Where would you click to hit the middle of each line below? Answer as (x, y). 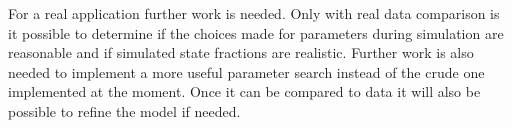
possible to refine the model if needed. (124, 110)
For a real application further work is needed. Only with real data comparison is (254, 13)
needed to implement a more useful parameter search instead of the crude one (246, 71)
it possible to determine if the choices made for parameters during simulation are (256, 32)
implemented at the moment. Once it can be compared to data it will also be (244, 91)
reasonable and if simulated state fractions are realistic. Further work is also (241, 52)
